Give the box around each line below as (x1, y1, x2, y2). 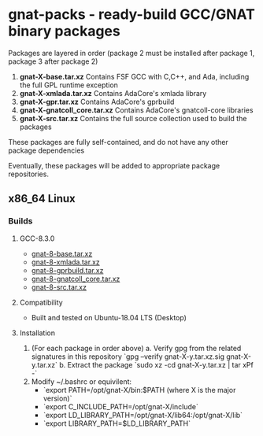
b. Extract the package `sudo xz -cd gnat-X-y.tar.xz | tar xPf (58, 360, 254, 369)
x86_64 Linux (8, 192, 76, 205)
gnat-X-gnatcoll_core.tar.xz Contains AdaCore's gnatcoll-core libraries (19, 105, 254, 115)
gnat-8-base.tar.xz (31, 249, 93, 258)
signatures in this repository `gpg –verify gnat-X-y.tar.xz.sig (31, 352, 224, 361)
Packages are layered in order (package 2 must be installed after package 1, (8, 48, 255, 57)
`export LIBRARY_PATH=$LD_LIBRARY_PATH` (43, 419, 191, 428)
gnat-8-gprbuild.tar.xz (31, 265, 104, 275)
